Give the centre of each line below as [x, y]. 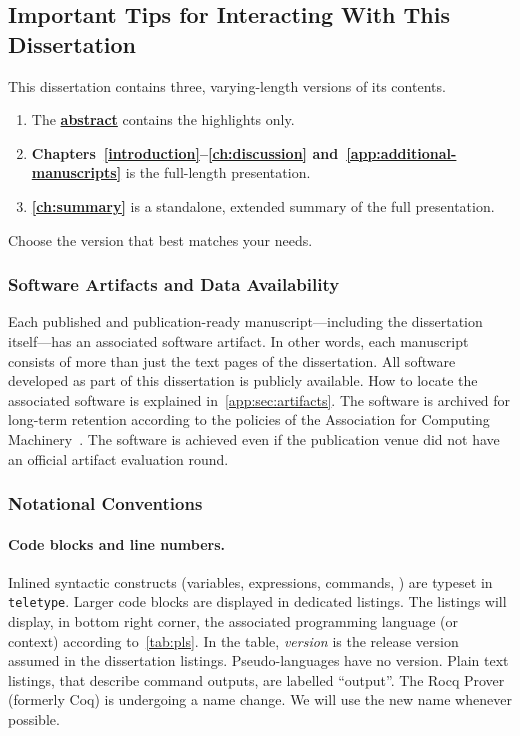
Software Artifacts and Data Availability [174, 284]
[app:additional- [401, 152]
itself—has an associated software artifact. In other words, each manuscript [238, 340]
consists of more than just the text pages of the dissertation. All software [232, 360]
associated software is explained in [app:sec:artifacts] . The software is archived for [259, 399]
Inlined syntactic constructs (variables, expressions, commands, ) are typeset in [250, 581]
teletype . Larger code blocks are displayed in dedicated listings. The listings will [257, 601]
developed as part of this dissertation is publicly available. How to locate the [243, 380]
